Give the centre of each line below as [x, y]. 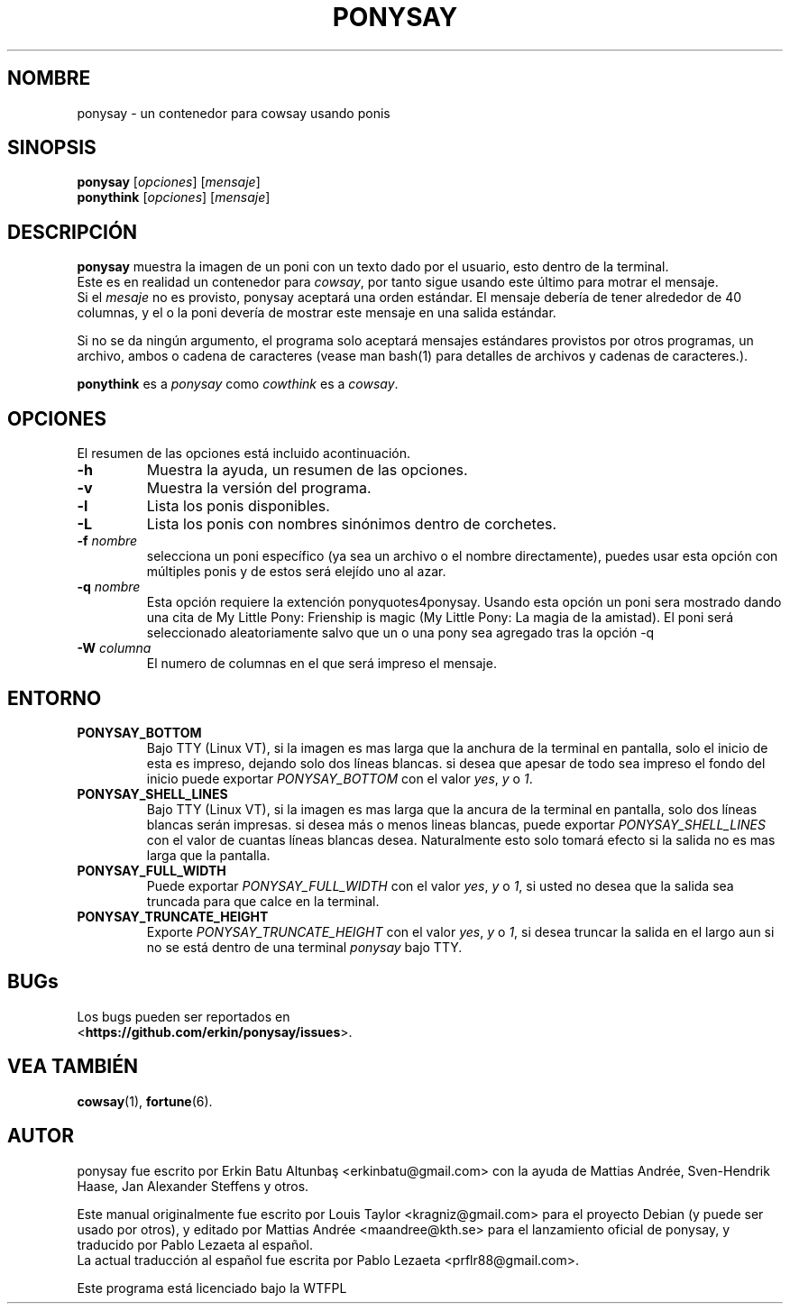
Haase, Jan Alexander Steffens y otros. [193, 1186]
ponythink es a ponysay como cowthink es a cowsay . [238, 384]
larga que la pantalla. [208, 855]
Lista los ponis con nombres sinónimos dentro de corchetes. [352, 524]
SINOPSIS [52, 148]
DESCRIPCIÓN [73, 232]
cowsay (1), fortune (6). [145, 1101]
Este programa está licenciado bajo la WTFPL [212, 1288]
